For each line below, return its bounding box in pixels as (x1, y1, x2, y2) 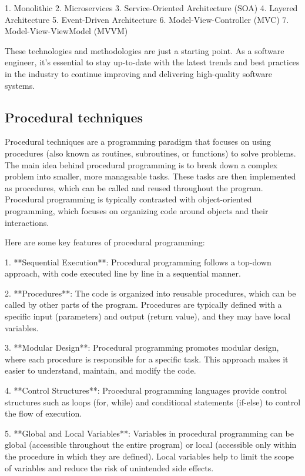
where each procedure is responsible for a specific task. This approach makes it (5, 352, 289, 365)
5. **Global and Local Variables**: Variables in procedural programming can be (5, 427, 294, 439)
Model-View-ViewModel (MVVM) (5, 25, 128, 37)
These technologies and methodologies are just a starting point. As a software (5, 44, 284, 56)
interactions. (5, 216, 49, 228)
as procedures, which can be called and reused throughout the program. (5, 181, 263, 194)
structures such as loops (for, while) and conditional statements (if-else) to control (5, 395, 301, 408)
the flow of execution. (5, 407, 82, 420)
